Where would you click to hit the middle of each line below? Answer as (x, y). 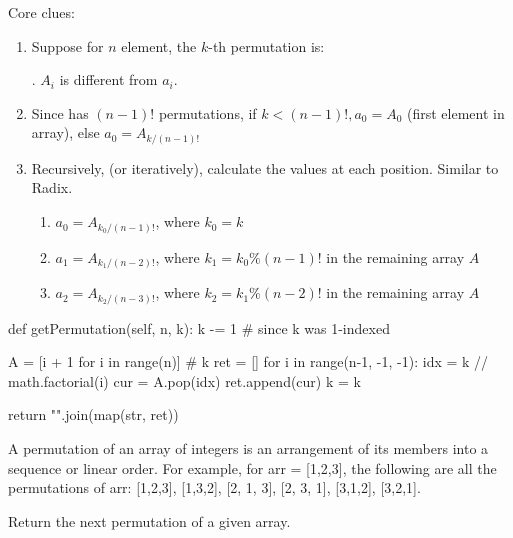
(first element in (456, 112)
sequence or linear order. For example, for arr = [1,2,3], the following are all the (252, 467)
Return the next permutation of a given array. (149, 520)
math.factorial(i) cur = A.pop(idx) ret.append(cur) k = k (184, 380)
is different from (108, 79)
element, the (159, 45)
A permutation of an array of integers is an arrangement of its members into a (248, 448)
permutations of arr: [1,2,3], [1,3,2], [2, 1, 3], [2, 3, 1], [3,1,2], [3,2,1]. (214, 487)
